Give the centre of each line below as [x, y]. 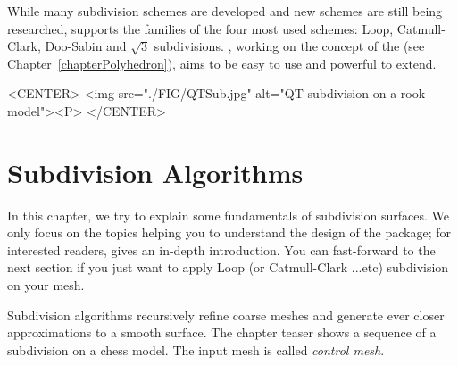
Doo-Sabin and [86, 46]
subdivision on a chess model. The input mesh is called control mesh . [196, 349]
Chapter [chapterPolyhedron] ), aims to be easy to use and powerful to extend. [222, 63]
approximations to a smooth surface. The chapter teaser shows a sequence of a [222, 332]
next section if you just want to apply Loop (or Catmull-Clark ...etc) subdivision [228, 267]
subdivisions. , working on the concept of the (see [289, 46]
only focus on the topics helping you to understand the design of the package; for [229, 232]
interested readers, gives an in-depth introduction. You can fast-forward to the [221, 249]
